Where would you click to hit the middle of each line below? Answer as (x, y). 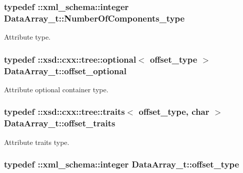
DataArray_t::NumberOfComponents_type (94, 18)
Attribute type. (27, 37)
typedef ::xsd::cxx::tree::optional (70, 59)
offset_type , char (174, 112)
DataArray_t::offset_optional (65, 70)
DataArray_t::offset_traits (60, 123)
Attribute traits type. (37, 142)
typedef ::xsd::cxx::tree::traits (64, 112)
